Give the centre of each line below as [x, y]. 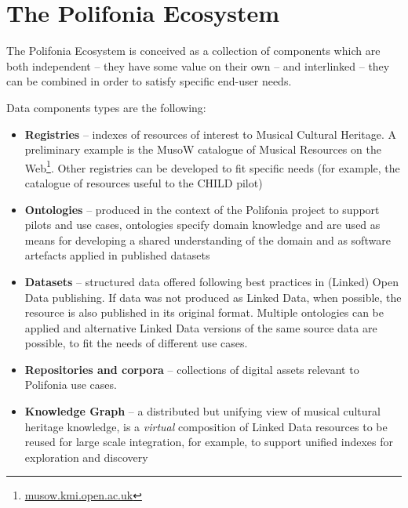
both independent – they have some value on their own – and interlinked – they [198, 65]
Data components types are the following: [106, 107]
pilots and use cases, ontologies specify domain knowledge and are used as [202, 225]
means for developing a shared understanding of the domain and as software [208, 239]
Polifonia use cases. [71, 385]
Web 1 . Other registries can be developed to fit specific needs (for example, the [212, 166]
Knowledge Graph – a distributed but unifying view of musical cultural [202, 411]
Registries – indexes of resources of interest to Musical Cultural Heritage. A [211, 134]
